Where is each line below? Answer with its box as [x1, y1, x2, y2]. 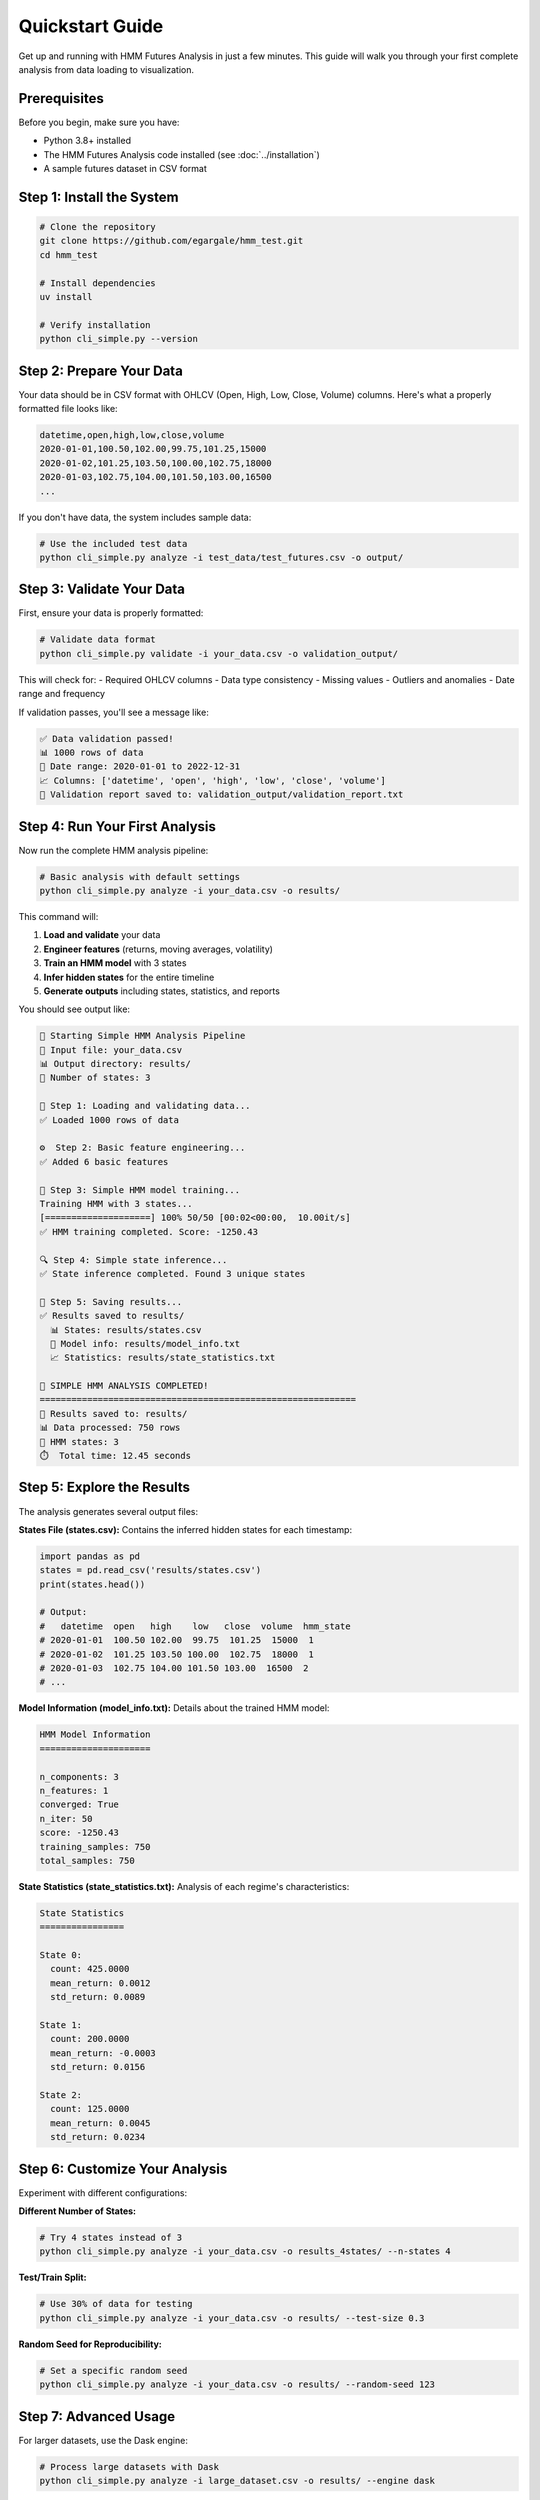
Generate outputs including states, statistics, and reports [43, 985, 280, 997]
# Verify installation [39, 319, 151, 330]
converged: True [39, 1799, 120, 1810]
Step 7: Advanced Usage [18, 2408, 175, 2425]
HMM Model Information [39, 1729, 151, 1740]
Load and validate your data [43, 929, 161, 941]
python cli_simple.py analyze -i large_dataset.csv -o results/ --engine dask [39, 2475, 435, 2486]
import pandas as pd [39, 1550, 140, 1562]
